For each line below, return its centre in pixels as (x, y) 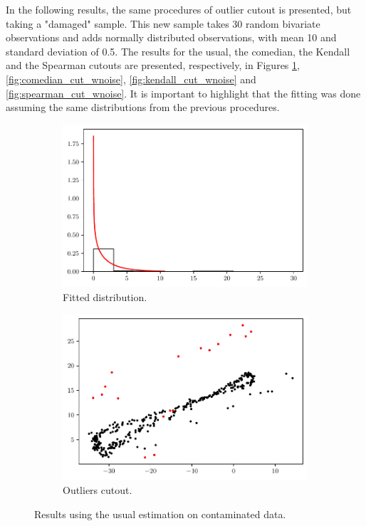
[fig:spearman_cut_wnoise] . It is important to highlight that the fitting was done (183, 93)
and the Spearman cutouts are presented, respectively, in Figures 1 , (153, 65)
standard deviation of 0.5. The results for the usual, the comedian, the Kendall (178, 51)
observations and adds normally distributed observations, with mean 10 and (171, 37)
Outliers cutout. (98, 489)
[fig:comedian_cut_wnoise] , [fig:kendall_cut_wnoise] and (131, 79)
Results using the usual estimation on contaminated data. (160, 514)
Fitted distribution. (105, 296)
